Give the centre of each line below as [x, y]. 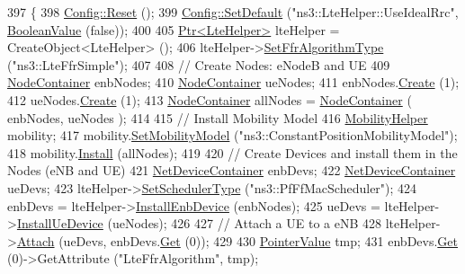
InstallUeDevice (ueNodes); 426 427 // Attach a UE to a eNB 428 [199, 223]
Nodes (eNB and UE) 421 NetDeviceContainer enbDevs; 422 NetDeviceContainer [232, 170]
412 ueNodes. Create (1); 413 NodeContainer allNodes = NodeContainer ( [210, 99]
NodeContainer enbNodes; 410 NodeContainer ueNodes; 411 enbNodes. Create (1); [233, 82]
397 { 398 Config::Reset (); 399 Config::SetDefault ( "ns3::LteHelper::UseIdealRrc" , [233, 12]
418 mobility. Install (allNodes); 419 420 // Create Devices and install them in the [232, 152]
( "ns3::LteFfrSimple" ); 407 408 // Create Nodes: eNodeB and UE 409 [199, 64]
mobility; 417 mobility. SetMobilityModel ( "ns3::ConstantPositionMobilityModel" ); [232, 135]
